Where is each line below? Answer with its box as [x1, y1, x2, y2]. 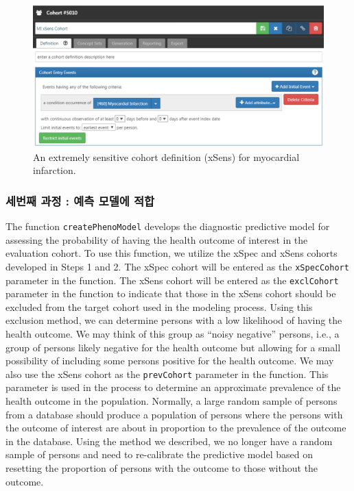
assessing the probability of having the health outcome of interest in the [5, 232, 308, 247]
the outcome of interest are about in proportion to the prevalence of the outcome [5, 420, 346, 435]
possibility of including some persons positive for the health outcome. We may [5, 353, 334, 368]
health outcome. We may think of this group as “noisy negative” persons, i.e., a [5, 326, 340, 340]
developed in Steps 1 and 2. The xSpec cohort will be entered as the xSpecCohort [5, 259, 349, 273]
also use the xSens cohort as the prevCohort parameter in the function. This [5, 366, 329, 381]
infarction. [33, 163, 76, 177]
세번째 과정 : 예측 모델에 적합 [5, 192, 155, 209]
